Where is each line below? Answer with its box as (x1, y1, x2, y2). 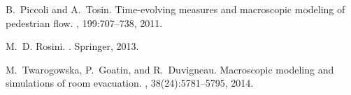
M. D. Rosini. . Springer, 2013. (6, 39, 139, 53)
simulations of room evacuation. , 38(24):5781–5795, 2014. (6, 76, 254, 90)
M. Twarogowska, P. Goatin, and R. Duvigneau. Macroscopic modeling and (6, 62, 334, 76)
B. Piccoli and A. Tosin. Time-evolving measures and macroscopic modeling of (6, 2, 345, 16)
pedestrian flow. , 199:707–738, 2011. (6, 15, 163, 30)
